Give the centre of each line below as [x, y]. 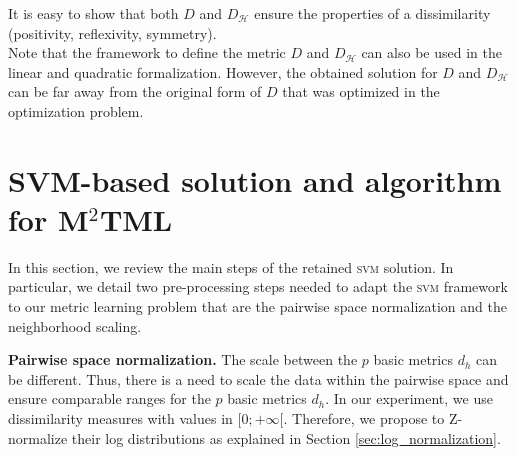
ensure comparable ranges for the [109, 398]
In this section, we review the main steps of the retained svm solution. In [231, 266]
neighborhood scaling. [75, 325]
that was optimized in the [361, 91]
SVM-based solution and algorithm [255, 179]
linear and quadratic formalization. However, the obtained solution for [223, 71]
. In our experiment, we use [409, 398]
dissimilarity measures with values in [120, 418]
